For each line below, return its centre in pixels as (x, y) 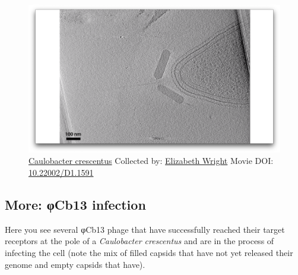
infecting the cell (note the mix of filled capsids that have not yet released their (149, 252)
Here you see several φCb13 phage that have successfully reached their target (145, 229)
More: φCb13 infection (75, 204)
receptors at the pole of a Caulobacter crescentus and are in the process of (140, 241)
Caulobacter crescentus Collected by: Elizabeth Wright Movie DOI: (151, 161)
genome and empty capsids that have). (75, 264)
